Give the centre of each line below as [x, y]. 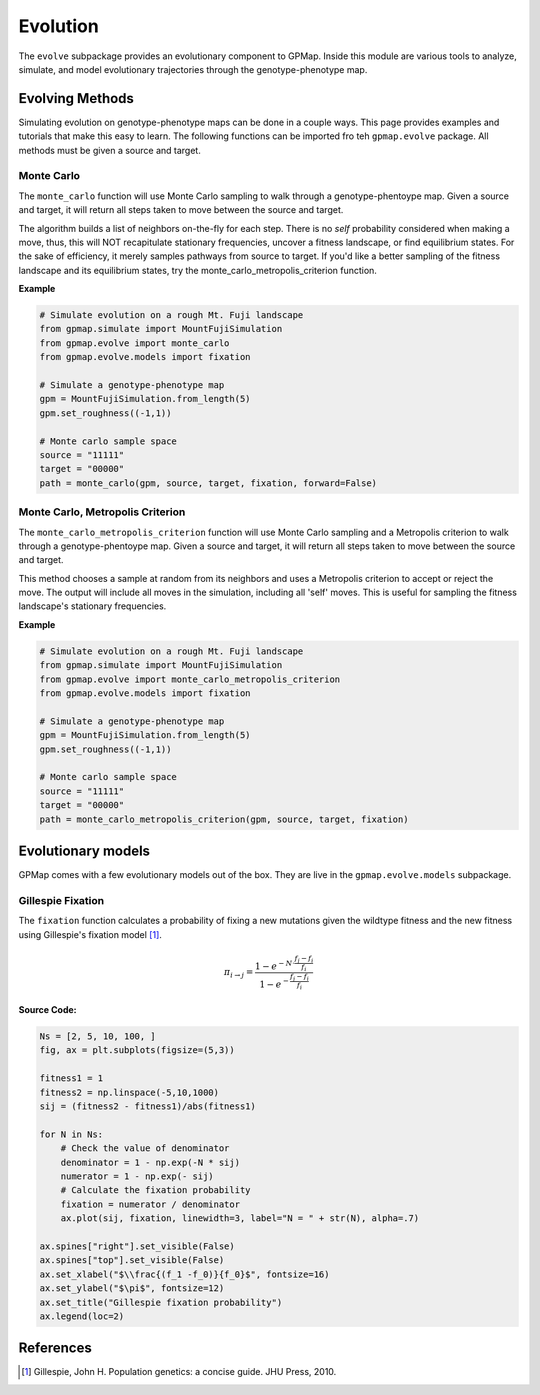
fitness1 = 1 [71, 1078]
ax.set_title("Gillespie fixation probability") [161, 1302]
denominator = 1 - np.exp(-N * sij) [150, 1162]
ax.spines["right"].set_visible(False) [137, 1246]
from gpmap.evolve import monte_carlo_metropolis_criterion [190, 679]
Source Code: [47, 1010]
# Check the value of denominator [145, 1148]
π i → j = [238, 973]
